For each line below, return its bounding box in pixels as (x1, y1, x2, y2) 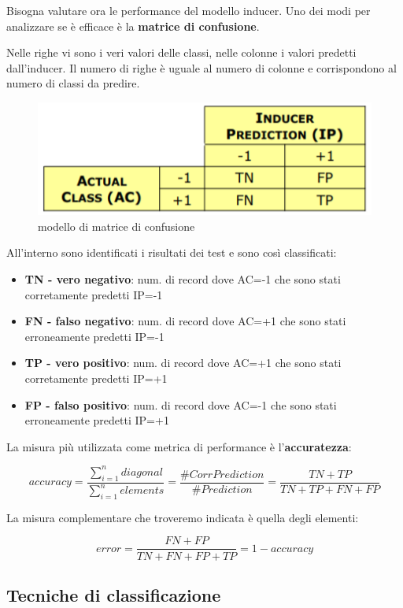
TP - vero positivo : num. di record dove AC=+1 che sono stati (24, 354, 342, 371)
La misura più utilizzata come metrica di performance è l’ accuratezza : (6, 438, 352, 454)
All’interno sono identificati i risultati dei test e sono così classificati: (6, 244, 337, 261)
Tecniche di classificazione (6, 582, 221, 606)
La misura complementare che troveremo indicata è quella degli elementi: (6, 509, 359, 525)
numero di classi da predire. (6, 75, 140, 91)
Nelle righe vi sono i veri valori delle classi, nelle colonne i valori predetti (6, 44, 357, 61)
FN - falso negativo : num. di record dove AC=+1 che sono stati (24, 313, 346, 329)
